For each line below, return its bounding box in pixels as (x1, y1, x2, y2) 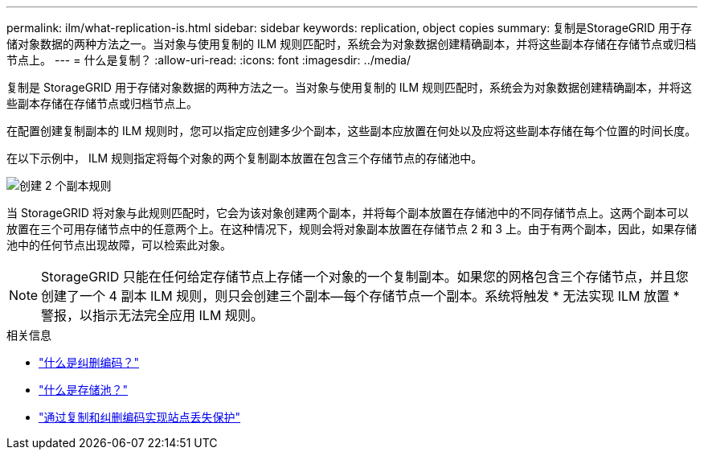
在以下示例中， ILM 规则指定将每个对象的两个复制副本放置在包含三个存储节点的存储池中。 (6, 151, 483, 165)
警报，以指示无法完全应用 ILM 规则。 (41, 307, 264, 323)
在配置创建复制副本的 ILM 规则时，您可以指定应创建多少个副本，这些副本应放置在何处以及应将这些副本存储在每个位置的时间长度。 (6, 124, 697, 138)
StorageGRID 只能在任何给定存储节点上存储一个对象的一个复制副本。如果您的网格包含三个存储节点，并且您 (41, 269, 689, 285)
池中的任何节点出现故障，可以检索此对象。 (6, 238, 231, 252)
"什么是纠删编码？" (39, 355, 140, 369)
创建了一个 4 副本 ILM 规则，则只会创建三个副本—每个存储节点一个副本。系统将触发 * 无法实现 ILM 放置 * (41, 288, 680, 304)
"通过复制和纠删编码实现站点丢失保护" (39, 410, 241, 424)
